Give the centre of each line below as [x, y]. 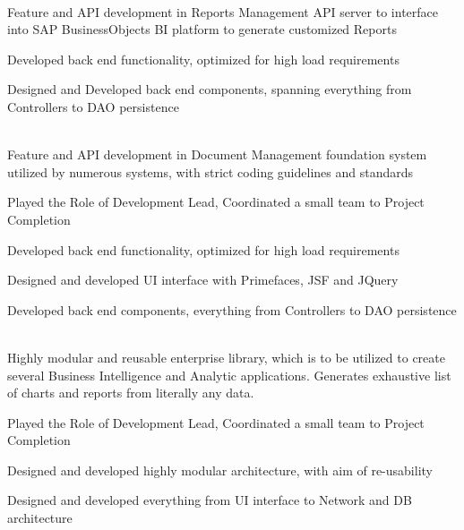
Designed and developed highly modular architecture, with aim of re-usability [220, 470]
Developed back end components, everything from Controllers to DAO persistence [232, 309]
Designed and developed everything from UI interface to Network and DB [210, 500]
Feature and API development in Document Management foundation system [217, 154]
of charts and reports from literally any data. [131, 393]
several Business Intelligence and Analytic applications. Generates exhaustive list [229, 375]
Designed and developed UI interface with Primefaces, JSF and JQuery [203, 280]
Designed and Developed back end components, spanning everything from [210, 89]
